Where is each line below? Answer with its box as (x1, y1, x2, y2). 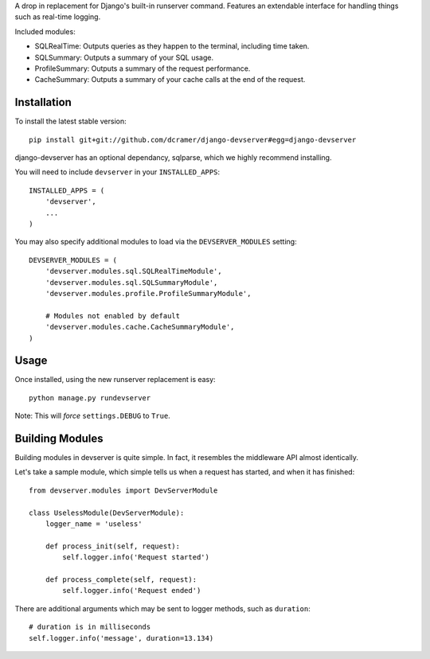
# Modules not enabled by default (45, 311, 181, 320)
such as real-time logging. (14, 12, 101, 21)
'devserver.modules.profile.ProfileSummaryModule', (45, 289, 252, 298)
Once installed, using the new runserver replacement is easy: (14, 375, 216, 384)
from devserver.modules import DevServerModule (29, 485, 218, 495)
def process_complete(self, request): (45, 575, 197, 584)
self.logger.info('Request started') (62, 553, 210, 562)
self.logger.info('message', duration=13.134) (29, 634, 214, 642)
